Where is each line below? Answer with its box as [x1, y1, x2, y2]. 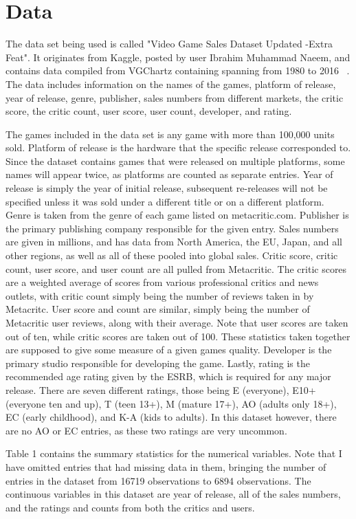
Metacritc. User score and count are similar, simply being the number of [5, 302, 310, 316]
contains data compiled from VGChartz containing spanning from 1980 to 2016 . [5, 63, 350, 78]
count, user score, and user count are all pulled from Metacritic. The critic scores [5, 261, 347, 276]
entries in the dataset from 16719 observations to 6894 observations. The [5, 473, 311, 487]
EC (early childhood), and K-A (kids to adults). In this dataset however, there [5, 410, 337, 424]
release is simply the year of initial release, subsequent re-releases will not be [5, 181, 328, 195]
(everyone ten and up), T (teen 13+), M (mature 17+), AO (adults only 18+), [5, 396, 337, 410]
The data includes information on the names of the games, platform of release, [5, 76, 336, 91]
